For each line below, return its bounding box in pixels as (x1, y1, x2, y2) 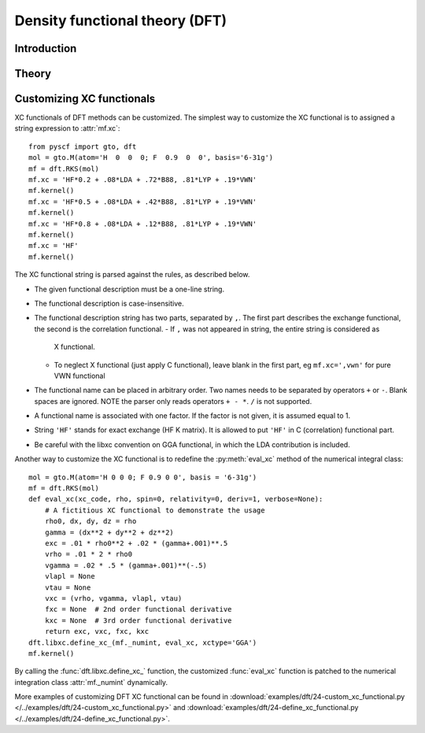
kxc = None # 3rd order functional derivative (44, 616, 232, 625)
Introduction (14, 42, 77, 55)
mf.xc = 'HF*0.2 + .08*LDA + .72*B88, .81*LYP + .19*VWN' (28, 176, 257, 184)
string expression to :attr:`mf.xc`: (14, 124, 120, 133)
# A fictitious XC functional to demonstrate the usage (44, 505, 265, 515)
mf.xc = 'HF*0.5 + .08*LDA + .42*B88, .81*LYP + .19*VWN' (28, 197, 257, 206)
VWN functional (54, 371, 105, 380)
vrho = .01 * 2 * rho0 (44, 550, 133, 559)
